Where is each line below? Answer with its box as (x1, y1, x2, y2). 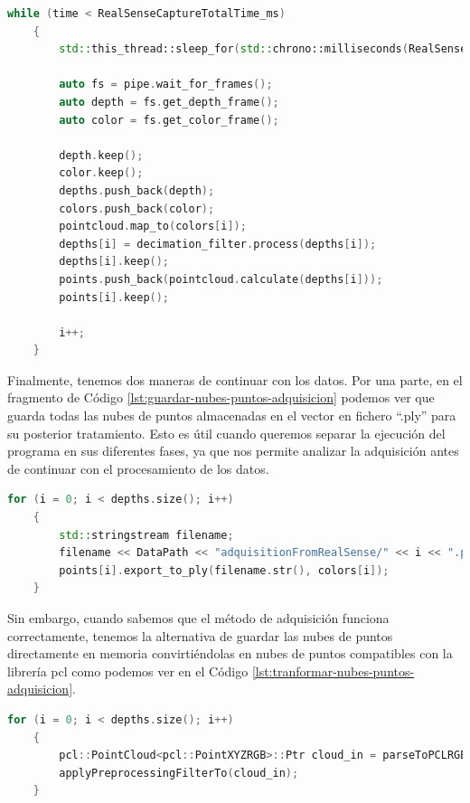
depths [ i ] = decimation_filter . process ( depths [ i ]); (59, 237, 377, 250)
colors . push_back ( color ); (59, 202, 215, 215)
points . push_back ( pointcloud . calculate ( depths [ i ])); (59, 272, 383, 286)
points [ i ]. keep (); (59, 290, 170, 304)
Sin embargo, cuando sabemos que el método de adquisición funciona (7, 609, 390, 627)
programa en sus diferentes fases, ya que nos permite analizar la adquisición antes (7, 441, 459, 460)
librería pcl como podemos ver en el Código (7, 661, 249, 680)
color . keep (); (59, 166, 144, 180)
